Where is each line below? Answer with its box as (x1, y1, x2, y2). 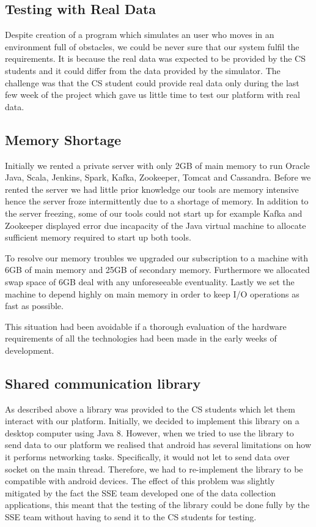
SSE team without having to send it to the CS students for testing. (5, 510, 257, 523)
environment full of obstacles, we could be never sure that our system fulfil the (5, 40, 299, 53)
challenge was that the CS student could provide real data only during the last (5, 76, 299, 89)
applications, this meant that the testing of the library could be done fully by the (5, 498, 310, 511)
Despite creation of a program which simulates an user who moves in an (5, 28, 274, 41)
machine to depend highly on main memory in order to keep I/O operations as (5, 287, 299, 300)
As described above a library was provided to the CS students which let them (5, 402, 295, 415)
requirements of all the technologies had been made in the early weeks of (5, 332, 277, 345)
